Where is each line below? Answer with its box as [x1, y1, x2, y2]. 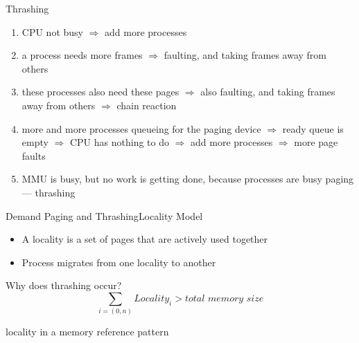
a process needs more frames [21, 48, 143, 62]
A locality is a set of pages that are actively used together [21, 232, 268, 246]
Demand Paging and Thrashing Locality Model [6, 208, 203, 223]
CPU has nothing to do [69, 135, 169, 149]
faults [21, 148, 46, 163]
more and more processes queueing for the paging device [21, 121, 261, 136]
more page [294, 135, 338, 149]
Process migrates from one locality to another [21, 254, 216, 269]
